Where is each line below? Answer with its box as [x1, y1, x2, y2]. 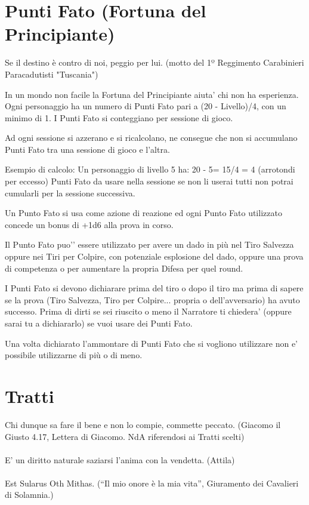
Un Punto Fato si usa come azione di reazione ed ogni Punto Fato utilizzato [5, 207, 282, 219]
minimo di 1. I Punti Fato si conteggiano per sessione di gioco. [5, 111, 233, 124]
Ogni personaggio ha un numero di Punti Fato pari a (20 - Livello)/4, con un [5, 100, 286, 112]
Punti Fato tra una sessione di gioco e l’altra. [5, 143, 170, 155]
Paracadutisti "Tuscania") [5, 67, 98, 80]
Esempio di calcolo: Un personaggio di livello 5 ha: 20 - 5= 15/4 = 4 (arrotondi [5, 163, 295, 175]
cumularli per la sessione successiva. [5, 186, 135, 199]
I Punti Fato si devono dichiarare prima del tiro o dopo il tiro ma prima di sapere [5, 282, 304, 294]
